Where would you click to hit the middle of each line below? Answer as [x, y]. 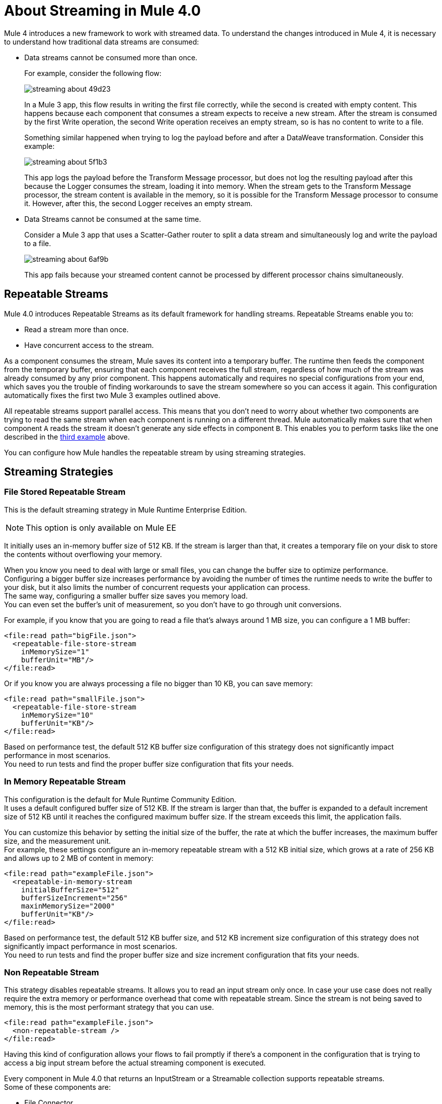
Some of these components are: [57, 1087]
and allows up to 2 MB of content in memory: [79, 858]
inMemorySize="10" [57, 715]
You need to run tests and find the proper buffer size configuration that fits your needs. [149, 764]
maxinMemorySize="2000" [68, 906]
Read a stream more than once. [77, 329]
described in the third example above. [67, 437]
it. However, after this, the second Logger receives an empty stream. [139, 203]
